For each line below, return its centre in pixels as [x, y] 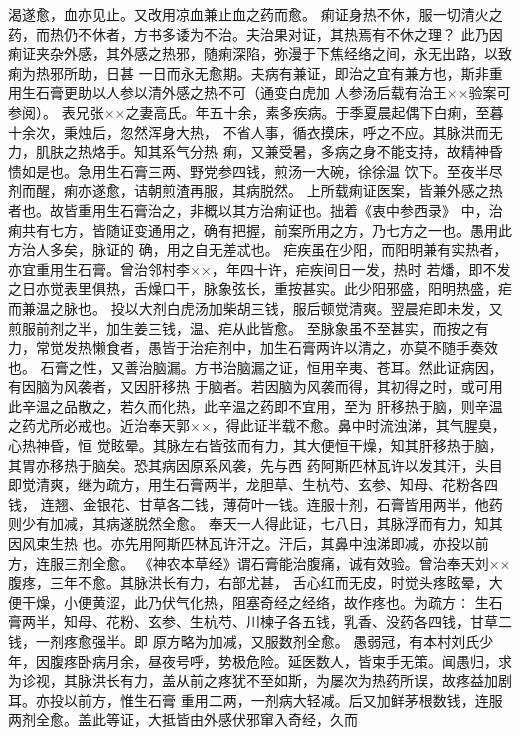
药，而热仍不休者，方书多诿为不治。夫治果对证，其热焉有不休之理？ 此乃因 [255, 33]
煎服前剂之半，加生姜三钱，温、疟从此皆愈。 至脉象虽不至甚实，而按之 [241, 327]
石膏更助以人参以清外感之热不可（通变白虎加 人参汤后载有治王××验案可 [273, 92]
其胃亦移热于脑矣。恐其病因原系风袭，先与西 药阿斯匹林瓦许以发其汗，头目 [255, 464]
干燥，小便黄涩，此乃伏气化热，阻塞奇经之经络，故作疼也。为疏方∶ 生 [255, 601]
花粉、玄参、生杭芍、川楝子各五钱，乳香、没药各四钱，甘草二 [308, 621]
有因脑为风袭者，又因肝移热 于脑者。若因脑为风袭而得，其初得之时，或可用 [255, 386]
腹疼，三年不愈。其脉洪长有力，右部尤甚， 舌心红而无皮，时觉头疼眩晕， [248, 582]
